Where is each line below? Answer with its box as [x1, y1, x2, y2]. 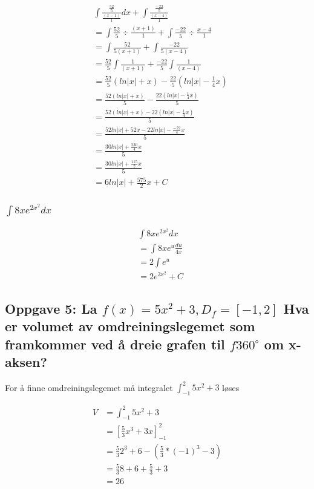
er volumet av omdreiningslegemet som [5, 317, 255, 335]
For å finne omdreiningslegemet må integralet [5, 381, 173, 393]
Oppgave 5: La [5, 299, 97, 317]
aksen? [5, 352, 47, 371]
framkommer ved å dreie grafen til [5, 334, 225, 353]
